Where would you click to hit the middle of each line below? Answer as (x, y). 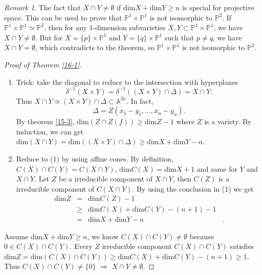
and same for (217, 168)
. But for (49, 37)
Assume (16, 236)
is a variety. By (228, 121)
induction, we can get (50, 131)
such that (180, 37)
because (202, 236)
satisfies (242, 246)
